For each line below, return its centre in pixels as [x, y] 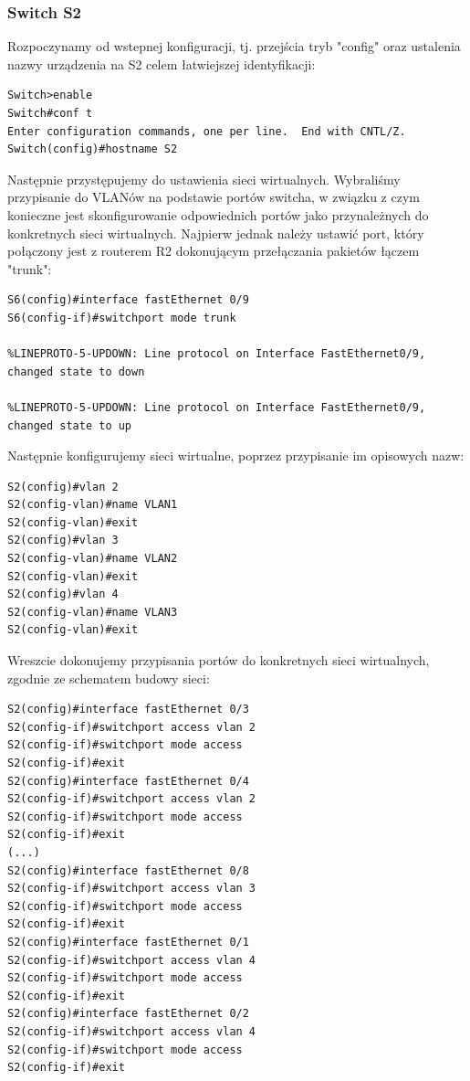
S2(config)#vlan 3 [63, 540]
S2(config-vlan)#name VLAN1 [93, 505]
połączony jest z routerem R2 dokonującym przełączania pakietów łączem [214, 251]
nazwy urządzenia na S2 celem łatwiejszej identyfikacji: [162, 64]
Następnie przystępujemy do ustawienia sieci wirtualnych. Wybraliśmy [204, 179]
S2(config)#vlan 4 [63, 594]
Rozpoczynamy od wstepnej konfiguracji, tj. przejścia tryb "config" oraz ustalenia [234, 46]
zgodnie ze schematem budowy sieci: [109, 678]
